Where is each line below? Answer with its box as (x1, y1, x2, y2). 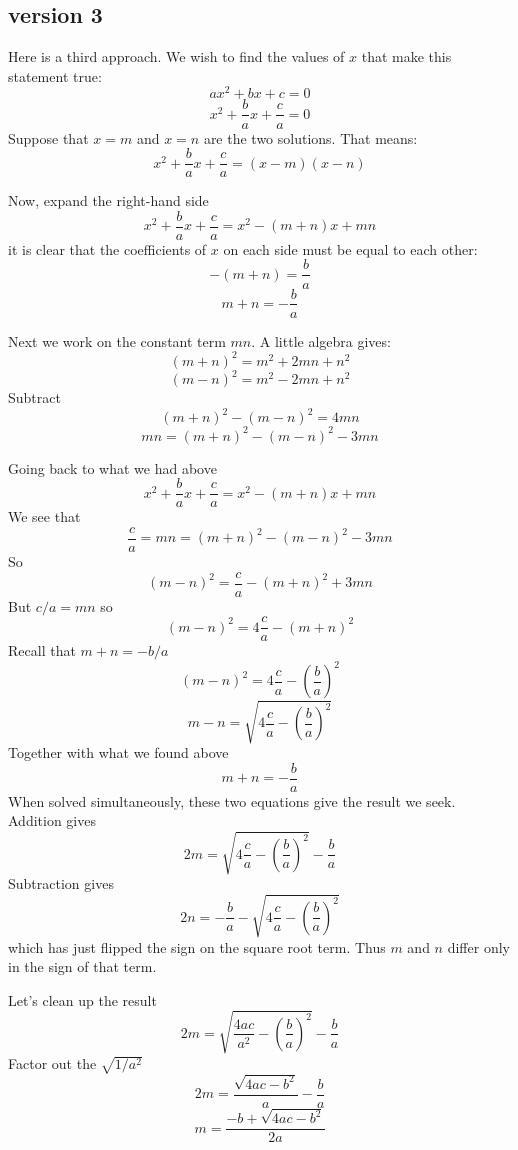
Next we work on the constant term (8, 330, 226, 351)
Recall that (8, 640, 76, 661)
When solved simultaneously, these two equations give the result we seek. (8, 790, 456, 811)
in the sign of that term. (8, 956, 157, 977)
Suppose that (8, 127, 89, 148)
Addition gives (8, 810, 96, 831)
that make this (361, 46, 452, 67)
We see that (8, 506, 81, 527)
